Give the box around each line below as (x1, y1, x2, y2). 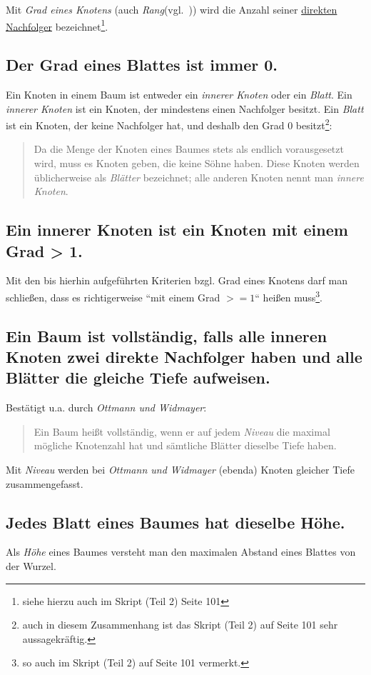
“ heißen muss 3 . (255, 288, 323, 304)
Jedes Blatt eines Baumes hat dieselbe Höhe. (6, 511, 345, 533)
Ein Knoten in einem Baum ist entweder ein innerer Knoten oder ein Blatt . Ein (6, 87, 352, 102)
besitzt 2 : (295, 116, 332, 132)
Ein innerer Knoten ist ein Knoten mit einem (6, 219, 348, 241)
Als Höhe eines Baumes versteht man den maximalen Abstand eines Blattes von (6, 544, 356, 559)
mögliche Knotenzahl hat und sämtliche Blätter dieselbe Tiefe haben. (34, 438, 337, 453)
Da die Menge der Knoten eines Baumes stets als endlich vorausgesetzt (34, 141, 344, 156)
